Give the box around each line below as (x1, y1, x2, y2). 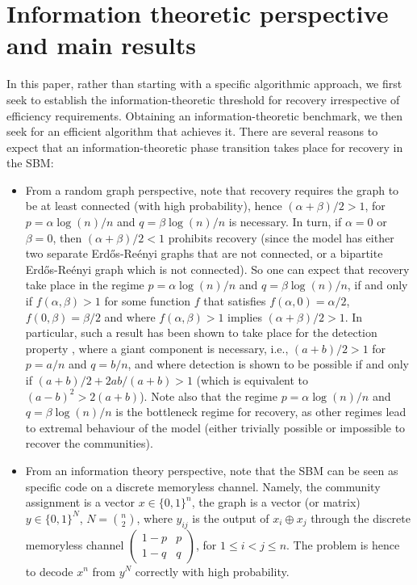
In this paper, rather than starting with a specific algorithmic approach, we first (6, 75, 402, 92)
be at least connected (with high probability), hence (25, 197, 282, 214)
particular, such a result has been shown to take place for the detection (25, 324, 377, 341)
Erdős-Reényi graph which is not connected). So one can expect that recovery (25, 260, 410, 277)
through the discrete (311, 509, 411, 526)
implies (227, 308, 262, 325)
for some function (104, 292, 191, 309)
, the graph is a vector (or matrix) (191, 494, 361, 511)
